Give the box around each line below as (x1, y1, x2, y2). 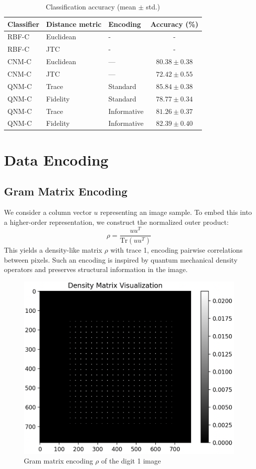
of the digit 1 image (101, 456, 161, 466)
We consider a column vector (4, 207, 92, 217)
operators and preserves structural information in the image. (4, 264, 188, 275)
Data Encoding (4, 149, 109, 170)
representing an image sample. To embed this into (100, 207, 252, 217)
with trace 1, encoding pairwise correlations (110, 245, 243, 255)
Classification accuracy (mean (46, 1, 136, 11)
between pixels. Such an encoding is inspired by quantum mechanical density (4, 254, 238, 265)
